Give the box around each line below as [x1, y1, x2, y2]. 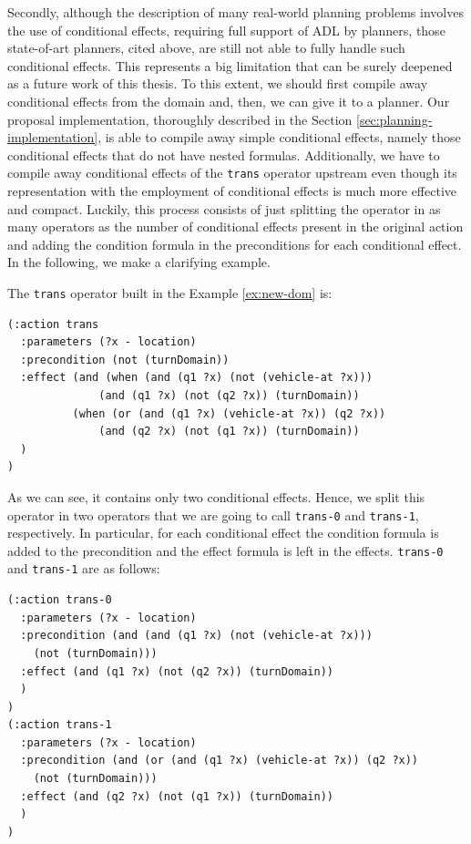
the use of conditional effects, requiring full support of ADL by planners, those [7, 20, 445, 39]
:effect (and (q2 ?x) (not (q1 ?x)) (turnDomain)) [20, 789, 333, 803]
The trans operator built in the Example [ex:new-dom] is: [7, 283, 333, 302]
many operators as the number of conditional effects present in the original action [7, 217, 464, 236]
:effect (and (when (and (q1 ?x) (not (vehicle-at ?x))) [20, 371, 373, 385]
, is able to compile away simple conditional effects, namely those [97, 128, 461, 147]
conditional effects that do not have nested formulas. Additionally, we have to [7, 145, 440, 164]
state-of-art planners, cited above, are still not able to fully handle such [7, 38, 405, 57]
